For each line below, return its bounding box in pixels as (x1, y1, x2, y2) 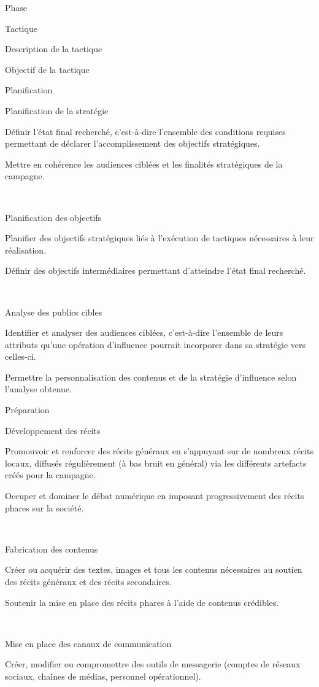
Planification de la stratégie (5, 104, 109, 117)
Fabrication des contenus (5, 542, 98, 555)
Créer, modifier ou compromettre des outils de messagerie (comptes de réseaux (5, 658, 301, 670)
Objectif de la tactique (5, 63, 90, 76)
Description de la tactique (5, 42, 102, 55)
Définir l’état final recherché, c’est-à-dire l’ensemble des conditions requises (5, 125, 286, 138)
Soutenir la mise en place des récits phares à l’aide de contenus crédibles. (5, 596, 279, 608)
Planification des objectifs (5, 211, 102, 223)
